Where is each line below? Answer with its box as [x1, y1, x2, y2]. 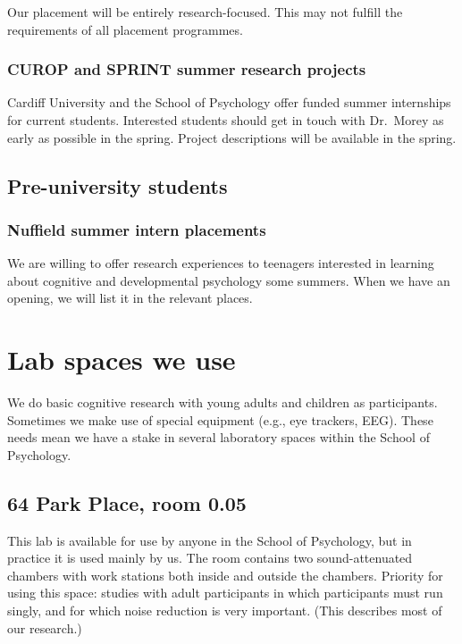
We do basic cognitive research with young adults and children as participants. [7, 393, 438, 412]
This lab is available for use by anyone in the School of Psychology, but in [7, 531, 412, 549]
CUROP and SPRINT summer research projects [7, 58, 366, 80]
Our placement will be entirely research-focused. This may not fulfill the [7, 3, 403, 21]
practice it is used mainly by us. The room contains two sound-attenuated [7, 548, 413, 567]
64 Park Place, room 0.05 [7, 489, 247, 516]
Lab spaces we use [7, 341, 236, 378]
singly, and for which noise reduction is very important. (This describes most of [7, 601, 442, 620]
